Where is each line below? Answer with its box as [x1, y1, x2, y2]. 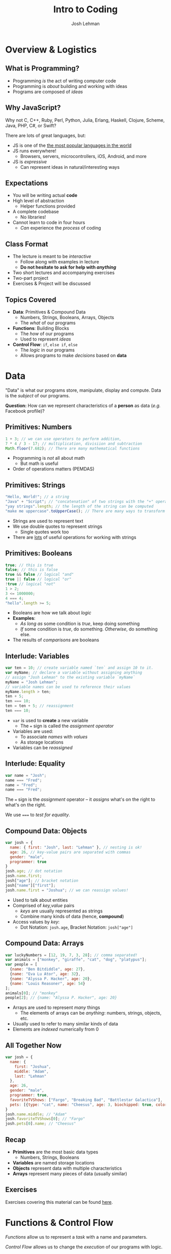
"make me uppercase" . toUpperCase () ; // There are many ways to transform [5, 508, 165, 513]
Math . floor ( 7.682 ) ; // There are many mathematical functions [5, 446, 140, 451]
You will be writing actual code [12, 192, 78, 198]
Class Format [5, 239, 48, 249]
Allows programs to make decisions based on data [20, 352, 127, 359]
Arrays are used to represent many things [12, 1004, 100, 1011]
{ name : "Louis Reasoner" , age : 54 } [10, 981, 85, 986]
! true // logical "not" [5, 581, 56, 587]
